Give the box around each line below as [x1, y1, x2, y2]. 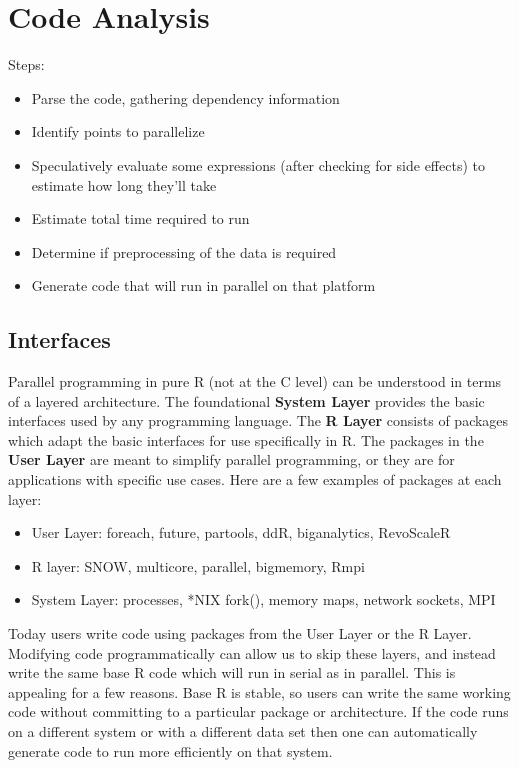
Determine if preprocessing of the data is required [31, 241, 337, 262]
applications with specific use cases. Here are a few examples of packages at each [8, 469, 502, 490]
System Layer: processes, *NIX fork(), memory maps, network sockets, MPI [31, 589, 496, 610]
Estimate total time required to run [31, 208, 250, 229]
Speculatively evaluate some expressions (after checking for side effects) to [31, 154, 485, 175]
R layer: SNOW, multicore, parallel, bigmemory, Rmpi [31, 555, 365, 576]
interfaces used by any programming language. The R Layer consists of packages [8, 410, 509, 431]
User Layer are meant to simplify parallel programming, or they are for [8, 449, 455, 470]
